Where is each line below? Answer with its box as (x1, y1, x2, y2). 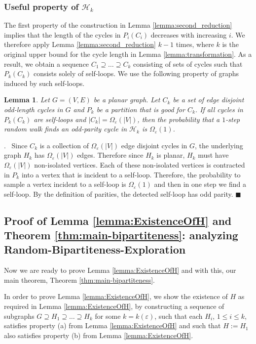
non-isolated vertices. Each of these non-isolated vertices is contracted (34, 159, 245, 170)
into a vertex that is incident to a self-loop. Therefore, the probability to (21, 169, 241, 179)
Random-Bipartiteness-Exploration (4, 242, 186, 257)
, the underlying (195, 140, 243, 150)
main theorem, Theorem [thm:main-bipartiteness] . (4, 274, 155, 285)
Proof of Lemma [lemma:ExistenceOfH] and (4, 213, 232, 228)
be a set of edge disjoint (173, 94, 244, 105)
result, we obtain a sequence (4, 58, 89, 69)
